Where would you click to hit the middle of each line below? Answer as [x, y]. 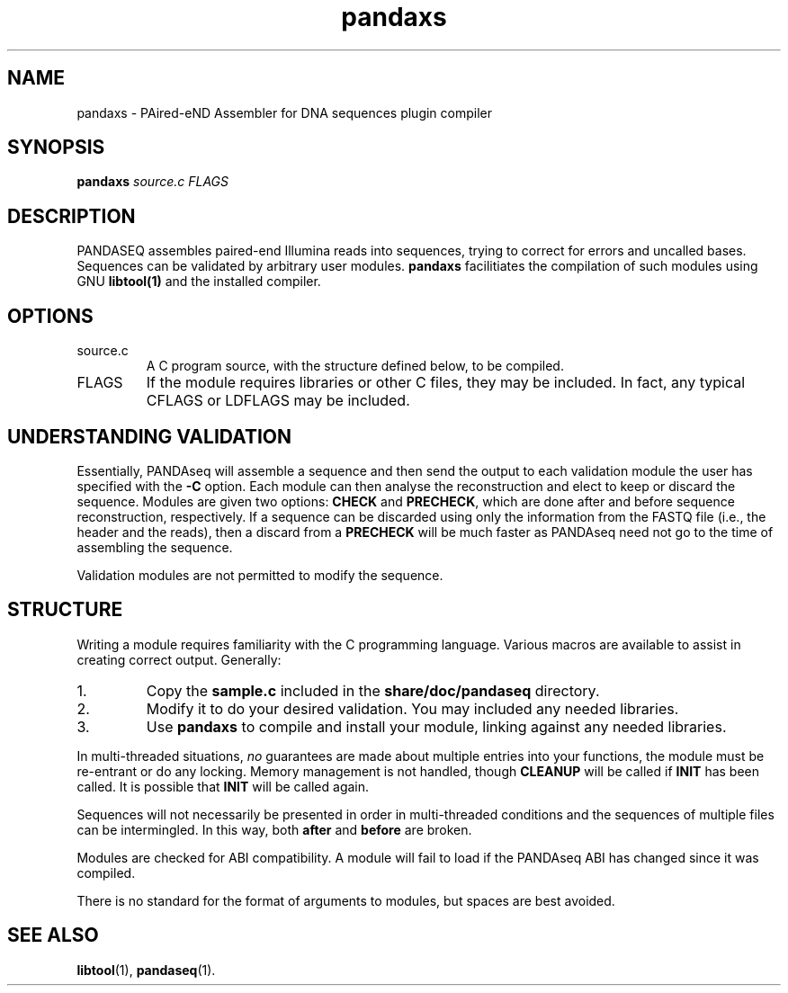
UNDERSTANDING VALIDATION [149, 436]
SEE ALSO [53, 935]
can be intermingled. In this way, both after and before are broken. [274, 829]
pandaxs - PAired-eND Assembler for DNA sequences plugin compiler [285, 112]
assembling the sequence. [155, 547]
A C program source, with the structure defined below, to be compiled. [355, 366]
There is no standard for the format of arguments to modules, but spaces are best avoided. [346, 900]
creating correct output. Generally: [179, 659]
